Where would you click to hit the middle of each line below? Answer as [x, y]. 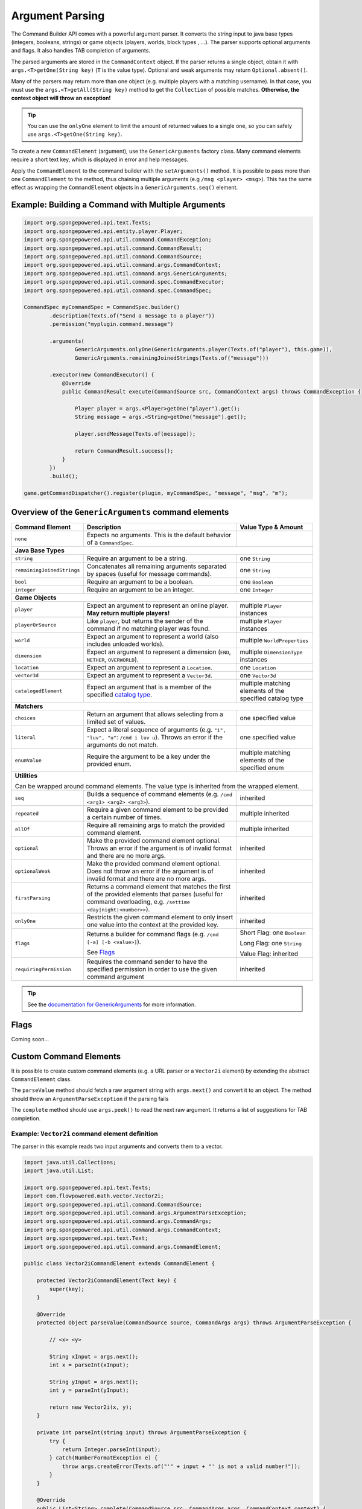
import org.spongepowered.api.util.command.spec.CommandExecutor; [124, 282]
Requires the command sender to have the [147, 962]
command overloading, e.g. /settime [138, 902]
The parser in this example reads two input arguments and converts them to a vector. [117, 1146]
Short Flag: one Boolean [273, 933]
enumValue [28, 760]
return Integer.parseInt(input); [111, 1449]
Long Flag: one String [271, 943]
